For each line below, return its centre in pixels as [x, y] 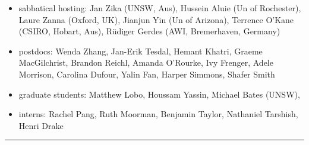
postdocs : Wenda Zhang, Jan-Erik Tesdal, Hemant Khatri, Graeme [141, 51]
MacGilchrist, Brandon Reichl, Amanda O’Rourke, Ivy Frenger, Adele [146, 62]
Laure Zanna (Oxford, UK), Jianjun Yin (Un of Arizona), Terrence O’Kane [156, 19]
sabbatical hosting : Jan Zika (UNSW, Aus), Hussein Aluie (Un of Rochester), [160, 8]
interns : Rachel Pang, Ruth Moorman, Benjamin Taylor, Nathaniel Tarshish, [158, 114]
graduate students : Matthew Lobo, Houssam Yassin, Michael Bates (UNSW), [159, 94]
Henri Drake [41, 125]
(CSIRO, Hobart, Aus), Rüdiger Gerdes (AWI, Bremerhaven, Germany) [149, 31]
